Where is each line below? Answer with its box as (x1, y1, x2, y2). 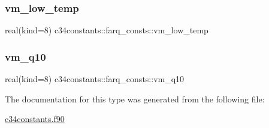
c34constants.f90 (5, 113, 65, 125)
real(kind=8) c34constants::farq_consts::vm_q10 (5, 73, 185, 85)
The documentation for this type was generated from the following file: (5, 92, 265, 105)
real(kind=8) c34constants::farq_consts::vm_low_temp (5, 24, 208, 36)
